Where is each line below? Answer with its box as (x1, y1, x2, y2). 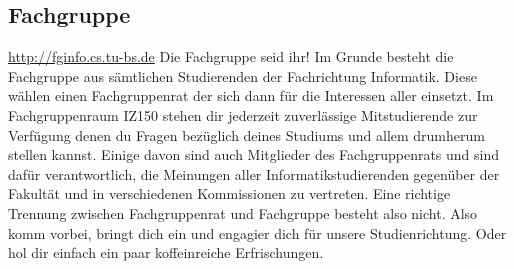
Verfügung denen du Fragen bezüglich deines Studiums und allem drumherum (8, 124, 485, 145)
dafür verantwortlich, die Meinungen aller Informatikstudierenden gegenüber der (8, 163, 500, 184)
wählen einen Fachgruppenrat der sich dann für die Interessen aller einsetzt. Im (8, 85, 494, 106)
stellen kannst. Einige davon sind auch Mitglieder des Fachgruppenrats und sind (8, 144, 500, 165)
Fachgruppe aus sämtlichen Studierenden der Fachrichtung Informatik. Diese (8, 65, 477, 86)
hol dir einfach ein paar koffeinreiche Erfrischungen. (8, 242, 324, 263)
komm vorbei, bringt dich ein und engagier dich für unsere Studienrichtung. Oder (8, 222, 507, 243)
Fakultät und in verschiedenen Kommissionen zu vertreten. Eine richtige (8, 183, 451, 204)
